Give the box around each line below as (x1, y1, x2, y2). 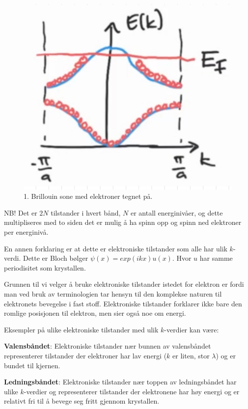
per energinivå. (4, 227, 49, 237)
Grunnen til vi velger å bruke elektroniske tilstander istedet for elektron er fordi (4, 279, 244, 289)
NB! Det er (4, 207, 37, 218)
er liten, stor (172, 350, 210, 360)
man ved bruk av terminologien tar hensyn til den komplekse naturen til (4, 288, 222, 299)
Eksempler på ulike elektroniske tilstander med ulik (4, 324, 159, 334)
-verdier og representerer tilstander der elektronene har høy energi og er (24, 386, 240, 396)
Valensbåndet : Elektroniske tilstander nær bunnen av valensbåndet (4, 341, 211, 351)
